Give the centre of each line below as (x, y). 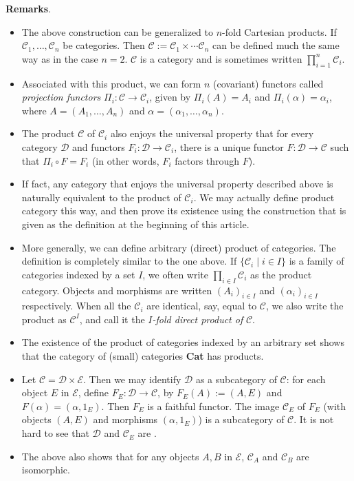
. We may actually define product (264, 197)
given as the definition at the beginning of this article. (135, 224)
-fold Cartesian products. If (279, 31)
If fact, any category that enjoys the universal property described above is (177, 184)
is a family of (317, 261)
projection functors (61, 97)
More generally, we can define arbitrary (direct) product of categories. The (179, 247)
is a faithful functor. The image (213, 406)
